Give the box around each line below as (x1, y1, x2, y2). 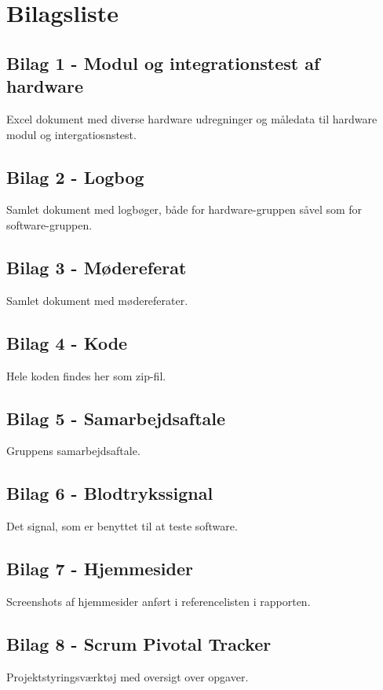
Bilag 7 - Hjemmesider (6, 556, 193, 581)
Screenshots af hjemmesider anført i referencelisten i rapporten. (6, 593, 311, 609)
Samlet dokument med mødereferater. (6, 292, 188, 308)
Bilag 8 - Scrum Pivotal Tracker (6, 631, 272, 655)
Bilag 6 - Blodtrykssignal (6, 481, 213, 505)
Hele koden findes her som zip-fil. (6, 367, 166, 384)
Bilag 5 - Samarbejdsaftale (6, 406, 226, 430)
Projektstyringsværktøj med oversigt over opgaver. (6, 668, 249, 684)
